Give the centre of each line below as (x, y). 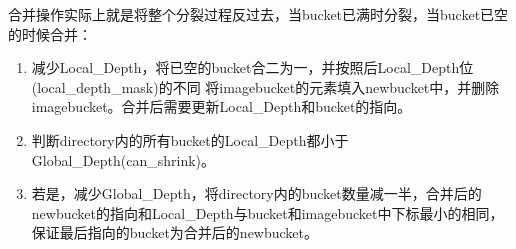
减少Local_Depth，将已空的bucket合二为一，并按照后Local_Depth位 (252, 67)
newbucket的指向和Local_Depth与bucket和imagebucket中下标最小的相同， (267, 212)
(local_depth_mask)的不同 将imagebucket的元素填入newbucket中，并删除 (265, 86)
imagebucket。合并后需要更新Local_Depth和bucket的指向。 (221, 106)
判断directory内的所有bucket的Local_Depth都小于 (190, 139)
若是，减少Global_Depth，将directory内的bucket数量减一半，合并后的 (256, 193)
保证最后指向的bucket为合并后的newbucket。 (175, 232)
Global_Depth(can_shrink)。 (123, 159)
